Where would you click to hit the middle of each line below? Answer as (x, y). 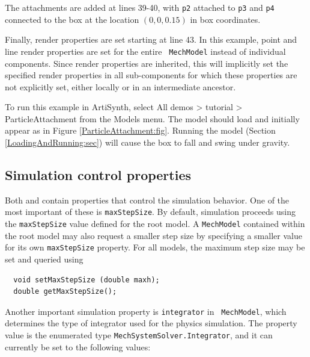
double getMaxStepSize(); (65, 292)
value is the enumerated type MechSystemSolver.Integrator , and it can (139, 335)
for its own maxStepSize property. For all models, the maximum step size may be (155, 247)
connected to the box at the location (72, 19)
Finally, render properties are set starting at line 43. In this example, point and (151, 39)
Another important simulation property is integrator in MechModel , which (146, 311)
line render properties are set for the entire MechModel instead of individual (145, 51)
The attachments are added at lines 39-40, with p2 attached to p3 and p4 (140, 7)
